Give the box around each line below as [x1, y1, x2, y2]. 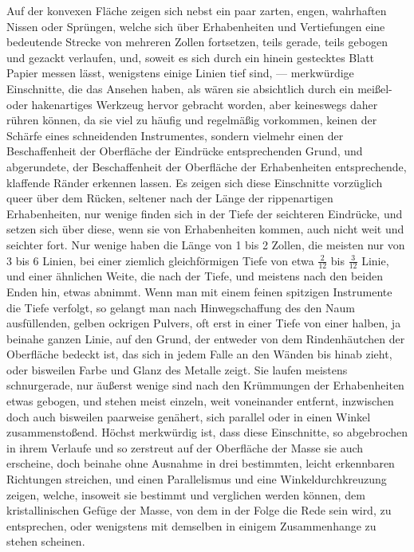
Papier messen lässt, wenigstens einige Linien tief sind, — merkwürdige [6, 65, 354, 81]
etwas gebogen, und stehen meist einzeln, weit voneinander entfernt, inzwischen [6, 393, 394, 409]
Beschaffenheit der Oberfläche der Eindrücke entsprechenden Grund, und [6, 143, 363, 159]
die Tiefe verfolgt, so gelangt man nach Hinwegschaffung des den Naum [6, 299, 355, 315]
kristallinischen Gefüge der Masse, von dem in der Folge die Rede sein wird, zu [6, 502, 392, 519]
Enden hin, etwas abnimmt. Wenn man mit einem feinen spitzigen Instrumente [6, 283, 392, 299]
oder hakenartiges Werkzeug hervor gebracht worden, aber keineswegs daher [6, 96, 378, 112]
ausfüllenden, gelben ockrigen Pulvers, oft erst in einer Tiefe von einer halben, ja [6, 315, 401, 331]
